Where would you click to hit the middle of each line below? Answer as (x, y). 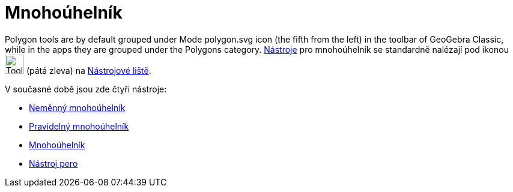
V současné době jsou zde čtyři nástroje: (86, 89)
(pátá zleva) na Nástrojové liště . (89, 70)
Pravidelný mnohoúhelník (79, 126)
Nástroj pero (53, 163)
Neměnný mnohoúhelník (77, 107)
